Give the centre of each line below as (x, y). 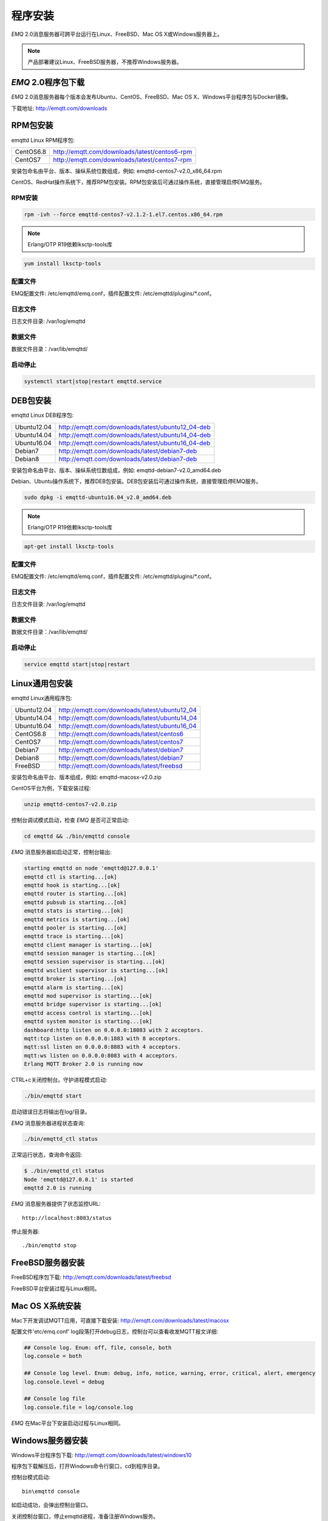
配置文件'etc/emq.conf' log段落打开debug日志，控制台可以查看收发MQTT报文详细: (115, 1331)
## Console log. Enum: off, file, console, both (98, 1347)
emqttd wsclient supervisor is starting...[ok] (96, 970)
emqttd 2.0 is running (58, 1188)
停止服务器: (26, 1231)
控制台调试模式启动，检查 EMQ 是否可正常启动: (70, 820)
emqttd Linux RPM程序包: (43, 140)
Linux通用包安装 (42, 684)
